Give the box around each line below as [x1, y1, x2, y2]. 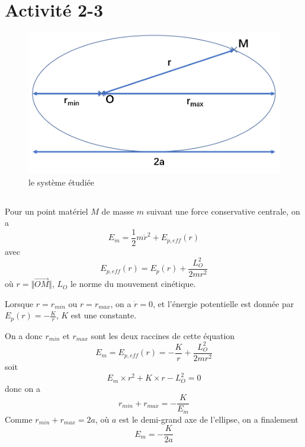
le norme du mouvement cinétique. [70, 277, 196, 290]
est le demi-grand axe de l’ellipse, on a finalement [119, 413, 298, 425]
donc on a [5, 382, 40, 394]
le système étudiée [28, 175, 94, 188]
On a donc [5, 329, 43, 341]
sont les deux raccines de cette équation [91, 329, 235, 341]
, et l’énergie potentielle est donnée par [153, 297, 294, 309]
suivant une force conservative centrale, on [146, 205, 300, 217]
